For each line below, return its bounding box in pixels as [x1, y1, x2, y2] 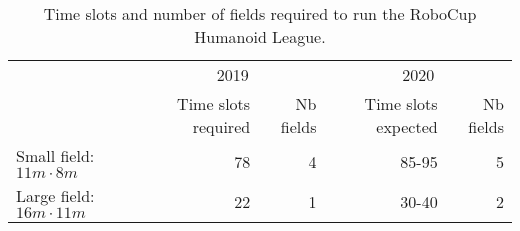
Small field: [16, 144, 95, 167]
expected [376, 115, 438, 138]
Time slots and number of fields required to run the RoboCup [43, 2, 477, 25]
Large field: [16, 184, 95, 207]
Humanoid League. [194, 25, 326, 48]
